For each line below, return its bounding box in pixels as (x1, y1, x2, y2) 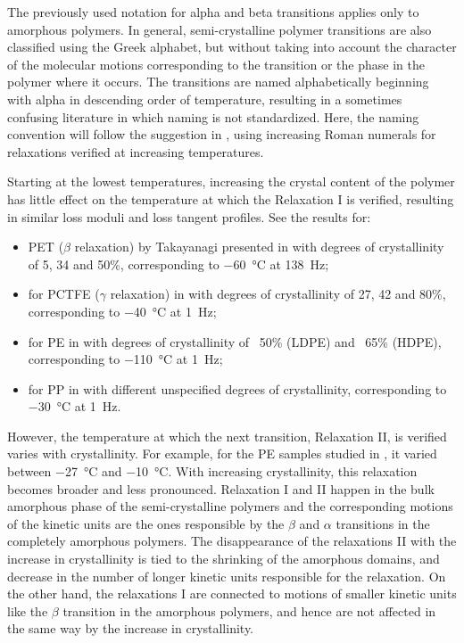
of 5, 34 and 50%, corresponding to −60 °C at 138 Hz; (28, 254, 329, 273)
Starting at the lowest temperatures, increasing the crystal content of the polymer (7, 172, 455, 191)
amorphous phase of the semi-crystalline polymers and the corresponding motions (7, 497, 453, 515)
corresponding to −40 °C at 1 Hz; (28, 301, 217, 320)
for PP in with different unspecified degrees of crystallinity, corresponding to (28, 379, 447, 398)
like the (7, 601, 48, 620)
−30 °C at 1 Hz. (28, 397, 121, 416)
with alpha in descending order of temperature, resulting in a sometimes (7, 89, 402, 108)
